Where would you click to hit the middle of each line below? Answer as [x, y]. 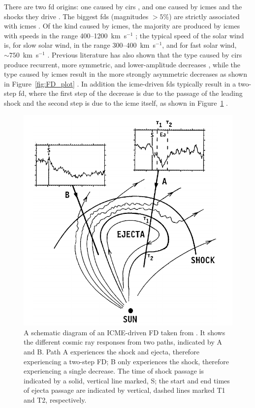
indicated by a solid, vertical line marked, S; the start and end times [127, 380]
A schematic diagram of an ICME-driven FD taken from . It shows [125, 332]
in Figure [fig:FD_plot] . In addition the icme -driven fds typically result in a [120, 83]
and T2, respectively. [55, 399]
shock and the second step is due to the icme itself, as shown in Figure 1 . [116, 102]
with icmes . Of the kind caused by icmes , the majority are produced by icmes [122, 26]
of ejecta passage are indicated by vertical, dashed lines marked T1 [125, 390]
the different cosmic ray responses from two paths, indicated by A [123, 342]
